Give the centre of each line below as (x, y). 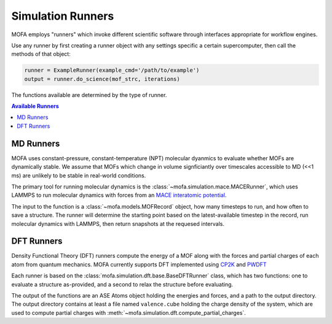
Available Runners (35, 106)
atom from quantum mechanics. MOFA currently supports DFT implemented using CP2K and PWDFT (139, 264)
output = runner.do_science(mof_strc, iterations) (102, 79)
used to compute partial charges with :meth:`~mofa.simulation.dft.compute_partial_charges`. (128, 312)
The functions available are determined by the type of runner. (89, 94)
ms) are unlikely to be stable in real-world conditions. (79, 175)
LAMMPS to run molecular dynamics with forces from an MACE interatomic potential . (119, 195)
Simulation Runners (63, 16)
